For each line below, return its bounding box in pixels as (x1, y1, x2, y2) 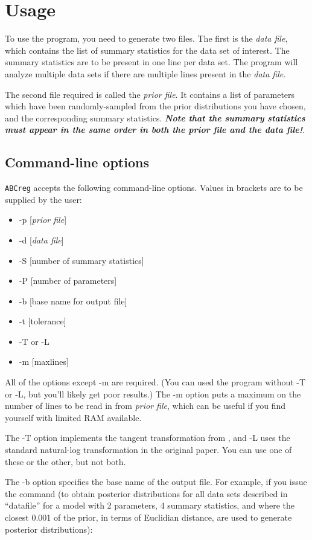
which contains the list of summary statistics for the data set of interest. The (5, 43, 290, 56)
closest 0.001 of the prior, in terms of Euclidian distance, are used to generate (5, 511, 292, 524)
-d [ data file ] (19, 233, 64, 246)
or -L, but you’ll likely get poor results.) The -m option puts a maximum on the (5, 387, 301, 400)
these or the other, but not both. (5, 455, 126, 468)
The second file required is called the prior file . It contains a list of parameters (5, 88, 295, 100)
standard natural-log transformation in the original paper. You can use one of (5, 443, 292, 456)
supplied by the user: (5, 193, 82, 205)
